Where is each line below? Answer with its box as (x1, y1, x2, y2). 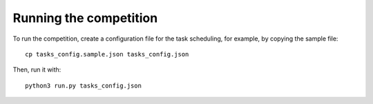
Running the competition (12, 10, 158, 25)
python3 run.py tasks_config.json (25, 81, 142, 90)
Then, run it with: (12, 65, 61, 74)
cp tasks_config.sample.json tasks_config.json (25, 50, 189, 58)
